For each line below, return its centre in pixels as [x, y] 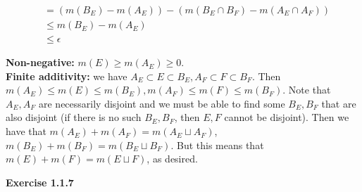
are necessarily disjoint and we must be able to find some [162, 103]
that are [339, 103]
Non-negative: [40, 62]
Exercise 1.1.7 [40, 182]
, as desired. [172, 159]
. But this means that [217, 145]
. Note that [307, 90]
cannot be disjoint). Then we [287, 117]
